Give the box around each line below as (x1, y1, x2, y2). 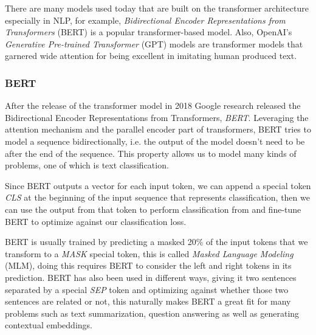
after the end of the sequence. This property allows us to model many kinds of (5, 147, 297, 159)
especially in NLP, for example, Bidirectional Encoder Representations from (5, 13, 286, 26)
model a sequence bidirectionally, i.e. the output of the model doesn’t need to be (5, 134, 305, 147)
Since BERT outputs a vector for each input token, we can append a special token (5, 179, 311, 192)
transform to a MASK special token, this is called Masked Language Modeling (5, 247, 294, 260)
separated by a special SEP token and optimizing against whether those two (5, 283, 289, 295)
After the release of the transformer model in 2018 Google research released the (5, 99, 301, 112)
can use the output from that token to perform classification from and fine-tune (5, 202, 301, 215)
